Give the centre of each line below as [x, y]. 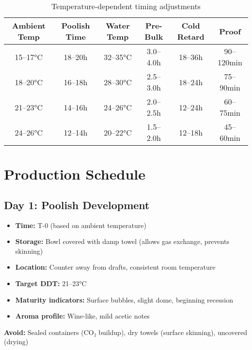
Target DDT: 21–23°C [51, 283]
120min [230, 62]
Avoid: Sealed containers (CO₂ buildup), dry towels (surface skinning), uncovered [126, 332]
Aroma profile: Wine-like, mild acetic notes [82, 316]
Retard [191, 37]
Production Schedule [75, 174]
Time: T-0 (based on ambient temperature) [81, 225]
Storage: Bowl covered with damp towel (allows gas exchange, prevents [122, 241]
